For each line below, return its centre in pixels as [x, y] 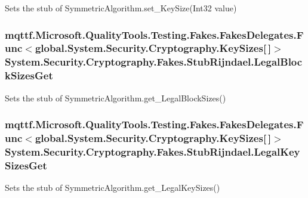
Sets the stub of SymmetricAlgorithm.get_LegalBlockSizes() [115, 98]
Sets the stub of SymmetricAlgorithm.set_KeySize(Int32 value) [121, 8]
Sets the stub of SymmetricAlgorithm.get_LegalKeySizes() [113, 188]
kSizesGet [29, 75]
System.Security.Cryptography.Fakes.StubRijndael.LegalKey [153, 151]
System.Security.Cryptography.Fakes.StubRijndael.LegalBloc [154, 62]
